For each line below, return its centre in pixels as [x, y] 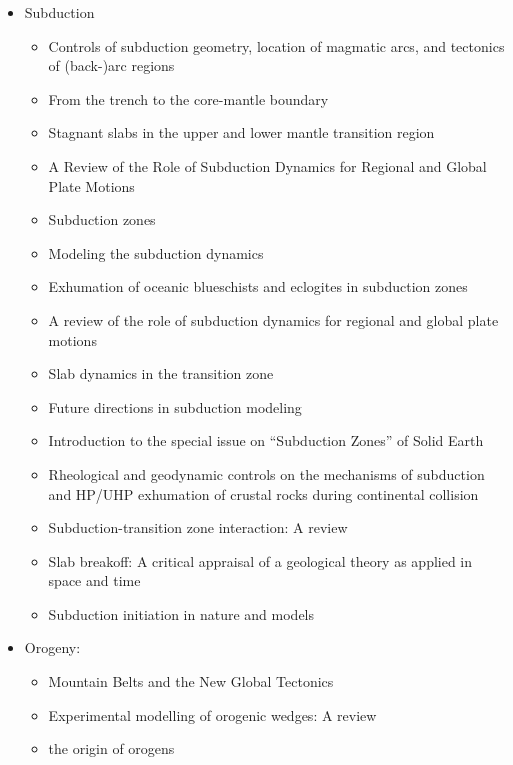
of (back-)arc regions [111, 65]
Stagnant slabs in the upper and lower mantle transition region [241, 132]
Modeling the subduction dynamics [156, 252]
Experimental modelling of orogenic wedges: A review [212, 714]
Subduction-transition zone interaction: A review [198, 527]
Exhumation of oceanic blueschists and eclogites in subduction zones [258, 286]
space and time [94, 580]
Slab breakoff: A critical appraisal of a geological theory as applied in [260, 560]
